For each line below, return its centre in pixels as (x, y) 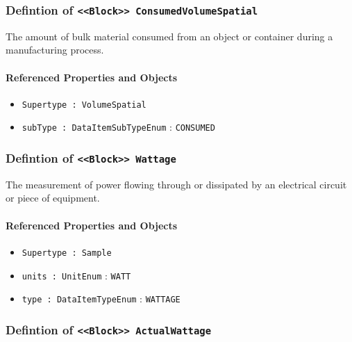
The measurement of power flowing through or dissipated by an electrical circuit (176, 184)
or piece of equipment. (53, 198)
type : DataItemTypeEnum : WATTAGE (101, 299)
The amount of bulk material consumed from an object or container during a (169, 36)
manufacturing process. (55, 50)
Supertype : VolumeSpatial (84, 105)
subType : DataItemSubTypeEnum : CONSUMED (118, 127)
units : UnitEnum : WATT (76, 275)
